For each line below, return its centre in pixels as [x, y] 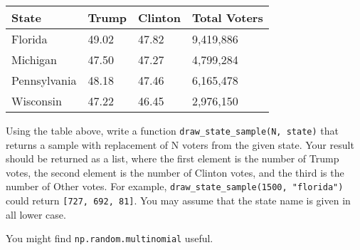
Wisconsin [37, 101]
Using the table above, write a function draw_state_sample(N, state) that [172, 130]
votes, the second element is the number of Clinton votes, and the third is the [175, 172]
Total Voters [227, 17]
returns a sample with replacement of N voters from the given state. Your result [180, 144]
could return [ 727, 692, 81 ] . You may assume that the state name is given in [178, 200]
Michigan [35, 59]
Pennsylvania [44, 80]
